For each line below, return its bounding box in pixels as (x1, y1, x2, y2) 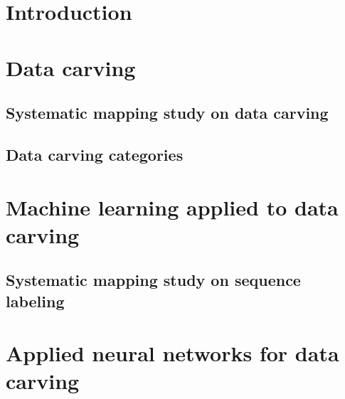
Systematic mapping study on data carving (6, 102, 329, 124)
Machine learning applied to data (6, 192, 339, 221)
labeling (6, 289, 65, 312)
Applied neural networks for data (6, 339, 339, 368)
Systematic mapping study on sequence (6, 269, 301, 291)
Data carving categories (6, 143, 184, 165)
